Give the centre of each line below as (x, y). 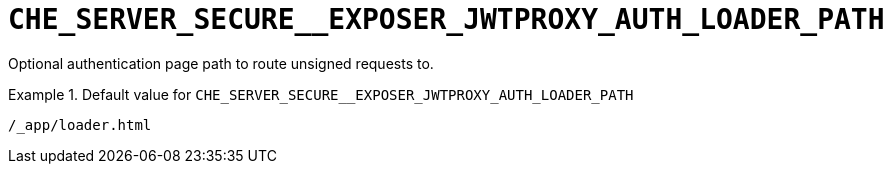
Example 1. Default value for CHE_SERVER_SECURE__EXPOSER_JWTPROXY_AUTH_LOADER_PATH (321, 94)
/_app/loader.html (80, 124)
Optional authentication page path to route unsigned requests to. (221, 63)
